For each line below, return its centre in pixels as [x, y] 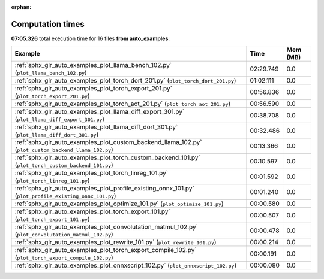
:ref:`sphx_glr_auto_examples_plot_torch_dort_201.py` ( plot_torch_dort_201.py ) [125, 81]
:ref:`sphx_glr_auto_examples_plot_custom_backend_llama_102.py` [108, 142]
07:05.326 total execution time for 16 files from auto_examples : [91, 38]
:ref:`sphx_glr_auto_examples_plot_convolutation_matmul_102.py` [106, 227]
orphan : [21, 7]
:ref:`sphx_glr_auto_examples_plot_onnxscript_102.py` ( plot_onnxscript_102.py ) [126, 265]
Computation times [48, 24]
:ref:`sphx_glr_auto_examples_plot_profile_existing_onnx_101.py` [104, 189]
